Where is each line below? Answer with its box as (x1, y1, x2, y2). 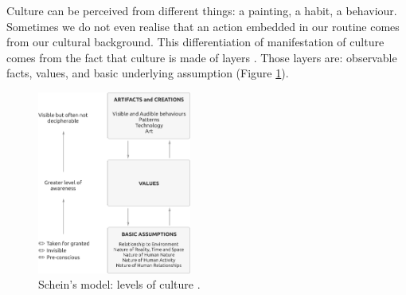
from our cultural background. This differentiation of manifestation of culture (6, 33, 385, 50)
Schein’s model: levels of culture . (38, 276, 201, 293)
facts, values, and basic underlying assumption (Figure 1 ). (6, 65, 289, 81)
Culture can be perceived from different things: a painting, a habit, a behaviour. (6, 2, 397, 18)
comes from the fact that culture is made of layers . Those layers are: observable (6, 49, 397, 65)
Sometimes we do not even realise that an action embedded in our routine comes (6, 18, 400, 34)
